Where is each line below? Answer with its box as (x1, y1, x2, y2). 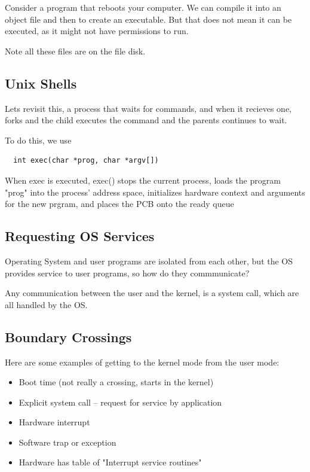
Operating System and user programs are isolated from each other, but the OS (5, 254, 293, 267)
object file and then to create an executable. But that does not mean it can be (5, 13, 292, 25)
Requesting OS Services (5, 227, 155, 245)
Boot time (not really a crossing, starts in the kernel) (19, 376, 214, 388)
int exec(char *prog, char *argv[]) (13, 156, 159, 165)
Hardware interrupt (19, 416, 90, 428)
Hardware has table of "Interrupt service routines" (19, 456, 202, 468)
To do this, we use (5, 133, 72, 146)
